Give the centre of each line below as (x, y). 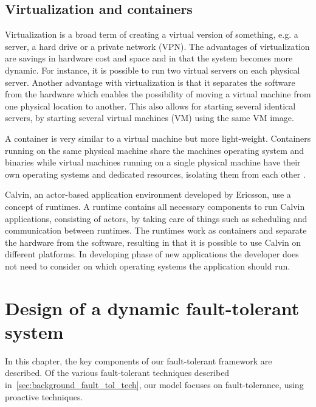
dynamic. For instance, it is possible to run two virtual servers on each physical (153, 70)
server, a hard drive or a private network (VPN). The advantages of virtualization (157, 46)
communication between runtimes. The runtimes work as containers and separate (156, 230)
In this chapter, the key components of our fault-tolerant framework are (139, 360)
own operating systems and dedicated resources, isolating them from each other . (155, 174)
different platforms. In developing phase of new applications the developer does (152, 254)
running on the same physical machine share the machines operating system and (155, 150)
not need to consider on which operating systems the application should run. (148, 266)
